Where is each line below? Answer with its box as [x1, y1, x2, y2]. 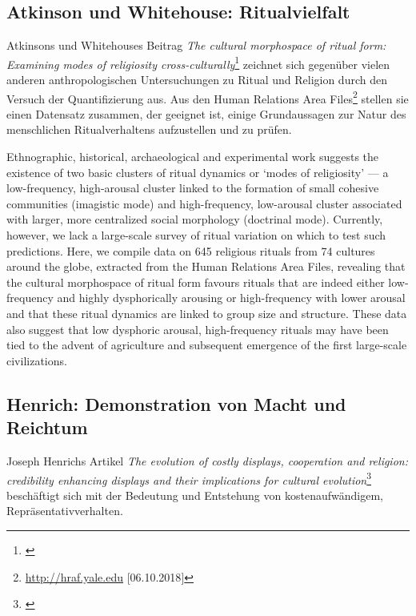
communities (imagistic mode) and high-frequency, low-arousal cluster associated [6, 195, 402, 211]
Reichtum [6, 415, 88, 440]
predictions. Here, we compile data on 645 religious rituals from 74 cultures [6, 242, 375, 259]
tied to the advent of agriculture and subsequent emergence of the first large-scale [6, 336, 407, 353]
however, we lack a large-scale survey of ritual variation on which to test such [6, 227, 386, 244]
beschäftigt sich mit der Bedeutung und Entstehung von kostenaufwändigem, [6, 486, 383, 503]
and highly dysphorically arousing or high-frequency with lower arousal [57, 289, 406, 306]
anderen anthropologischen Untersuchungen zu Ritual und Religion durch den [6, 71, 387, 88]
